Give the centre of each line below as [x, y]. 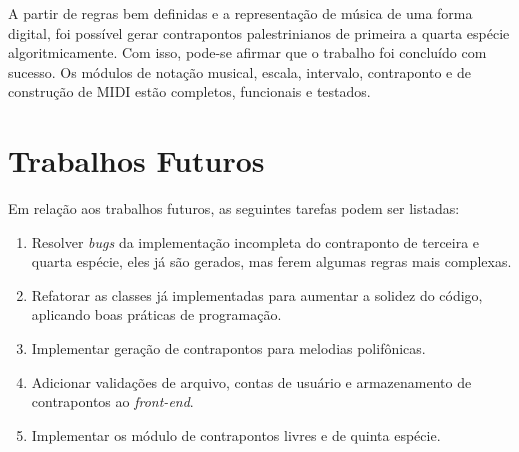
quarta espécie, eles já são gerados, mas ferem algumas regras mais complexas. [271, 261]
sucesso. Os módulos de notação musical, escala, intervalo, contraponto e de [239, 71]
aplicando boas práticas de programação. [156, 314]
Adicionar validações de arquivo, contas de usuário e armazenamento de [251, 381]
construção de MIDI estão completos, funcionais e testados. [189, 91]
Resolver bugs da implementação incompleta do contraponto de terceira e [255, 241]
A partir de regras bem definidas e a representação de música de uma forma [240, 13]
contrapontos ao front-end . [112, 401]
